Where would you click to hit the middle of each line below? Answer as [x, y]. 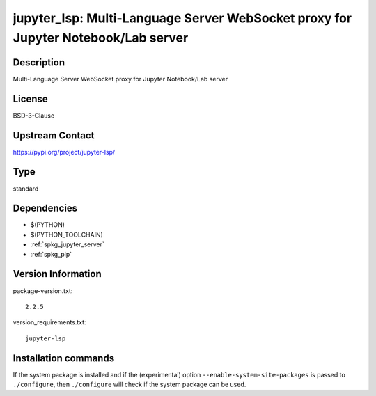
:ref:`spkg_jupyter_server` [67, 244]
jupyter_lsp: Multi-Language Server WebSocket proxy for [182, 18]
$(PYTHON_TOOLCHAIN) [67, 235]
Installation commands [64, 358]
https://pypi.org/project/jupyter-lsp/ [64, 152]
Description [39, 62]
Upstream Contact [54, 135]
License [30, 98]
